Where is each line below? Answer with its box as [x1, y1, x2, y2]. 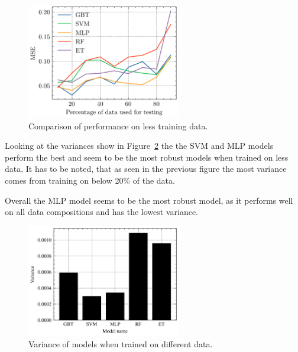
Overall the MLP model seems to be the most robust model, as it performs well [5, 194, 293, 206]
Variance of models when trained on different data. [28, 338, 213, 350]
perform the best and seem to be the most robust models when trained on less [5, 151, 289, 163]
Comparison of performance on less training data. [28, 119, 208, 132]
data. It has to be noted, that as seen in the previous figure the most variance [5, 162, 287, 175]
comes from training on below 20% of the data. [5, 174, 175, 186]
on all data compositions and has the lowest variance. [5, 206, 198, 218]
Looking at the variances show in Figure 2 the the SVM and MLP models [5, 139, 274, 152]
